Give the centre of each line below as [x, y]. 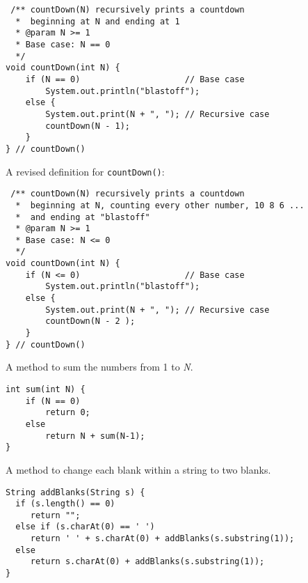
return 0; [68, 413]
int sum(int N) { [46, 389]
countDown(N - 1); [88, 126]
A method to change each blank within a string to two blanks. [138, 469]
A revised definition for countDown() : [85, 171]
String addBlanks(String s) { [75, 492]
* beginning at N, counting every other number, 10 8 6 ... [160, 205]
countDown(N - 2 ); [90, 321]
